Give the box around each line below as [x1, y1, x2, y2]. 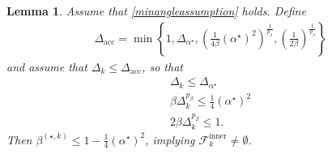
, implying [145, 130, 195, 148]
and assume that [6, 58, 87, 75]
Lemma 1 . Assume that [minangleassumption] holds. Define [6, 2, 306, 19]
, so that [142, 58, 183, 75]
